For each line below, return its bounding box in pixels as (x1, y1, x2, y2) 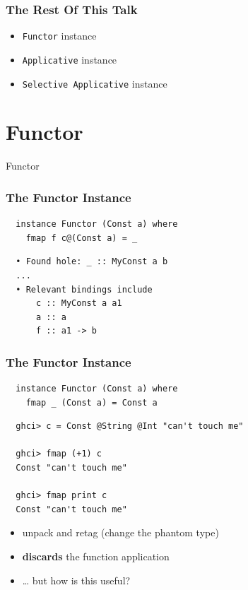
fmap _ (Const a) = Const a (25, 397, 158, 408)
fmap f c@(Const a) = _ (25, 232, 138, 243)
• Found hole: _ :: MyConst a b (16, 256, 168, 267)
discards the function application (22, 549, 170, 564)
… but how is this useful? (22, 572, 131, 587)
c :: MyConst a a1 (35, 298, 122, 309)
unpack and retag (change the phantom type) (22, 525, 219, 540)
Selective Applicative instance (22, 76, 167, 90)
